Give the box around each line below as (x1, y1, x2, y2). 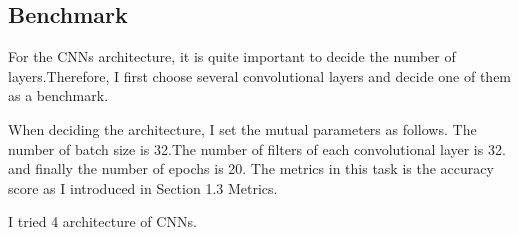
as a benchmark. (8, 85, 109, 106)
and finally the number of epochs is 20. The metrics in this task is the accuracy (8, 158, 494, 179)
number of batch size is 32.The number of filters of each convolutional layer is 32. (8, 138, 506, 159)
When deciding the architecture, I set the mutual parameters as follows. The (8, 118, 477, 139)
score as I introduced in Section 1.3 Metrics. (8, 177, 278, 198)
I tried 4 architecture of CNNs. (8, 211, 197, 232)
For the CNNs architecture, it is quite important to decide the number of (8, 46, 456, 67)
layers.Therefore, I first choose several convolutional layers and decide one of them (8, 65, 512, 86)
